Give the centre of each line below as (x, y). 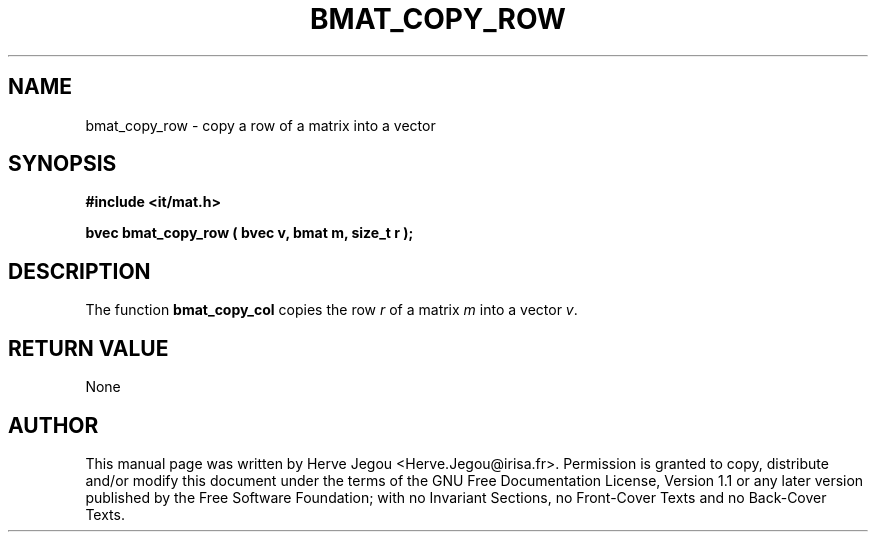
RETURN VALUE (88, 348)
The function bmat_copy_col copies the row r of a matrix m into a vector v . (331, 310)
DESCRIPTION (79, 271)
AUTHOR (53, 425)
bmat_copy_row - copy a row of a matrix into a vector (260, 125)
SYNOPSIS (62, 164)
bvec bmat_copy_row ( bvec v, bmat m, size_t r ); (249, 233)
